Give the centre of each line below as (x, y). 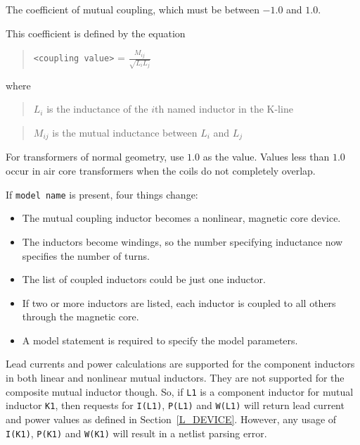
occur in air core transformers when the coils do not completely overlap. (161, 171)
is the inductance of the (97, 109)
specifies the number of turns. (86, 255)
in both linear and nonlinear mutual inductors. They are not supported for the (175, 378)
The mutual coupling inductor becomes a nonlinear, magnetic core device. (181, 218)
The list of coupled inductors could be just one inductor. (144, 279)
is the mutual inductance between (125, 133)
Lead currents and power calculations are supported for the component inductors (180, 364)
